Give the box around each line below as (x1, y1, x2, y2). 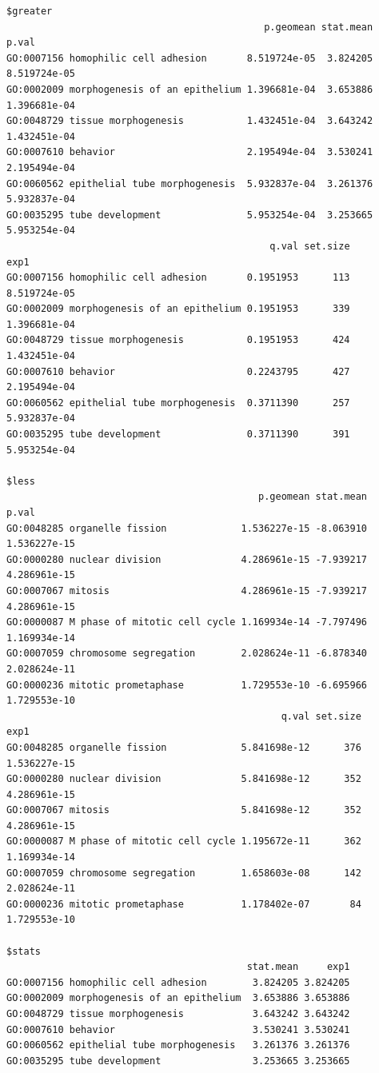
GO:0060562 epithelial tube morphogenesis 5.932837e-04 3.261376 (6, 178, 373, 189)
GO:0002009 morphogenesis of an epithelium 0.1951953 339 (6, 303, 350, 315)
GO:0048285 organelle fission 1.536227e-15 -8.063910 (6, 522, 368, 534)
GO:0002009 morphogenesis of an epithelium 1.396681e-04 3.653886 (6, 83, 373, 95)
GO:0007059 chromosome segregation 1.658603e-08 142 (6, 867, 361, 879)
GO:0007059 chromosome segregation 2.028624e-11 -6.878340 (6, 648, 368, 660)
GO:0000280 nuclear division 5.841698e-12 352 (6, 773, 361, 785)
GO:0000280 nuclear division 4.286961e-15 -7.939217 (6, 553, 368, 565)
